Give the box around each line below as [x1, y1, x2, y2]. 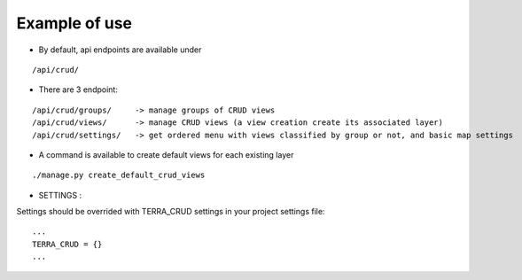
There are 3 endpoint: [38, 84, 119, 95]
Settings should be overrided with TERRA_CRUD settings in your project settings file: [16, 206, 325, 217]
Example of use [16, 13, 133, 33]
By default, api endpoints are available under [38, 44, 202, 55]
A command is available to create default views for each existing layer [38, 149, 294, 159]
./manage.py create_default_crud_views [32, 170, 206, 181]
